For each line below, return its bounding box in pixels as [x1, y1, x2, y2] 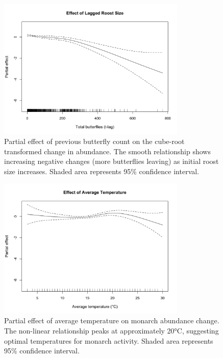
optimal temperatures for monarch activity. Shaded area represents [4, 335, 213, 346]
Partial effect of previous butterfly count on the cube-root [4, 135, 185, 146]
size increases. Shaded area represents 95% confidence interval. [4, 165, 200, 176]
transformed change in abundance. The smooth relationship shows [4, 146, 211, 156]
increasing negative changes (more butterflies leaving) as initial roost [4, 156, 219, 166]
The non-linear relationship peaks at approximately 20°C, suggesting [4, 325, 219, 336]
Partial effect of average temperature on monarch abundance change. [4, 315, 219, 326]
